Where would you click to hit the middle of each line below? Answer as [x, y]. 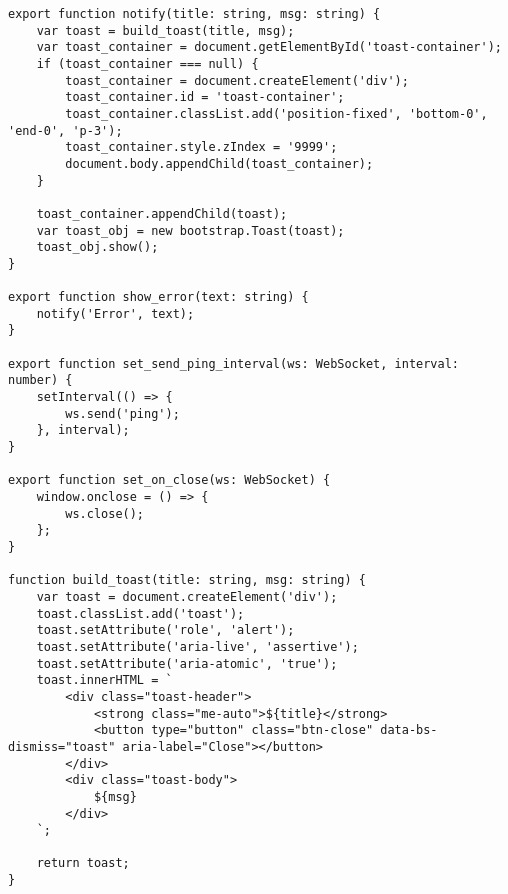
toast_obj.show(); [97, 247]
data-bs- [409, 730]
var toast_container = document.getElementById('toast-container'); [269, 47]
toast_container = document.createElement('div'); [237, 80]
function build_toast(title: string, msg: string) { [187, 580]
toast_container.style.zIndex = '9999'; [201, 147]
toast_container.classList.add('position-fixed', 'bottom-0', [276, 113]
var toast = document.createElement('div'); [187, 596]
